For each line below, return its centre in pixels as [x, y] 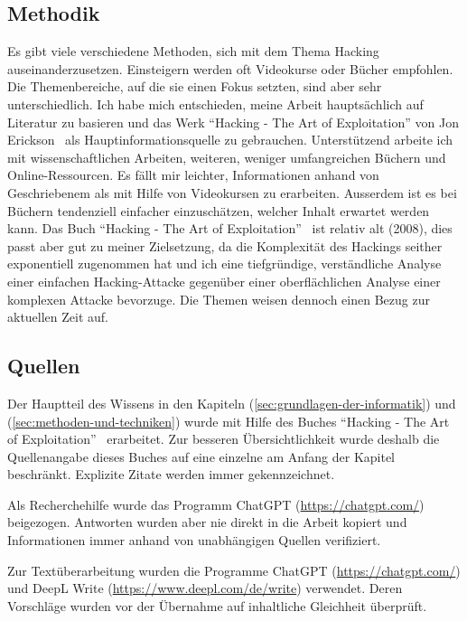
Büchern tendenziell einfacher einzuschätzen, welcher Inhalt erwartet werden [219, 210]
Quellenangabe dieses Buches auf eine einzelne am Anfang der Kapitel [201, 456]
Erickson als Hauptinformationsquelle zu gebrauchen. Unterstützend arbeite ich [230, 140]
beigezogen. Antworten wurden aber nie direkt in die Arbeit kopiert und [207, 522]
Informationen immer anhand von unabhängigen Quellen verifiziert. [194, 540]
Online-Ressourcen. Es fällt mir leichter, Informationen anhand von [193, 175]
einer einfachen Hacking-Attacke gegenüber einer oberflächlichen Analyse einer [224, 281]
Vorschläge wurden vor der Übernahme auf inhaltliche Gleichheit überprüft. [217, 605]
